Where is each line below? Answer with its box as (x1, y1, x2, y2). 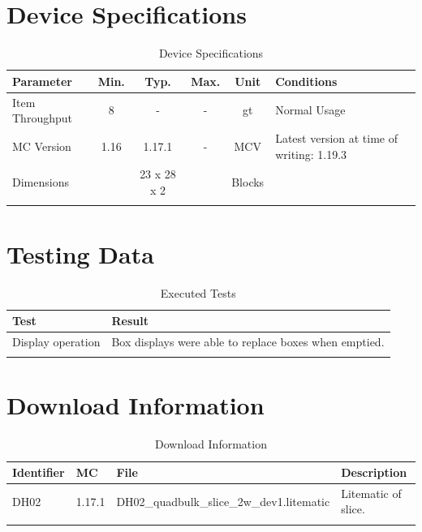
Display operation (12, 332, 101, 350)
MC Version (12, 137, 71, 154)
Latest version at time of (275, 130, 398, 146)
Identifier (12, 464, 65, 480)
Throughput (12, 109, 72, 127)
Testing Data (6, 237, 154, 270)
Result (111, 312, 149, 329)
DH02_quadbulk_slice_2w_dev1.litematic (116, 492, 330, 509)
